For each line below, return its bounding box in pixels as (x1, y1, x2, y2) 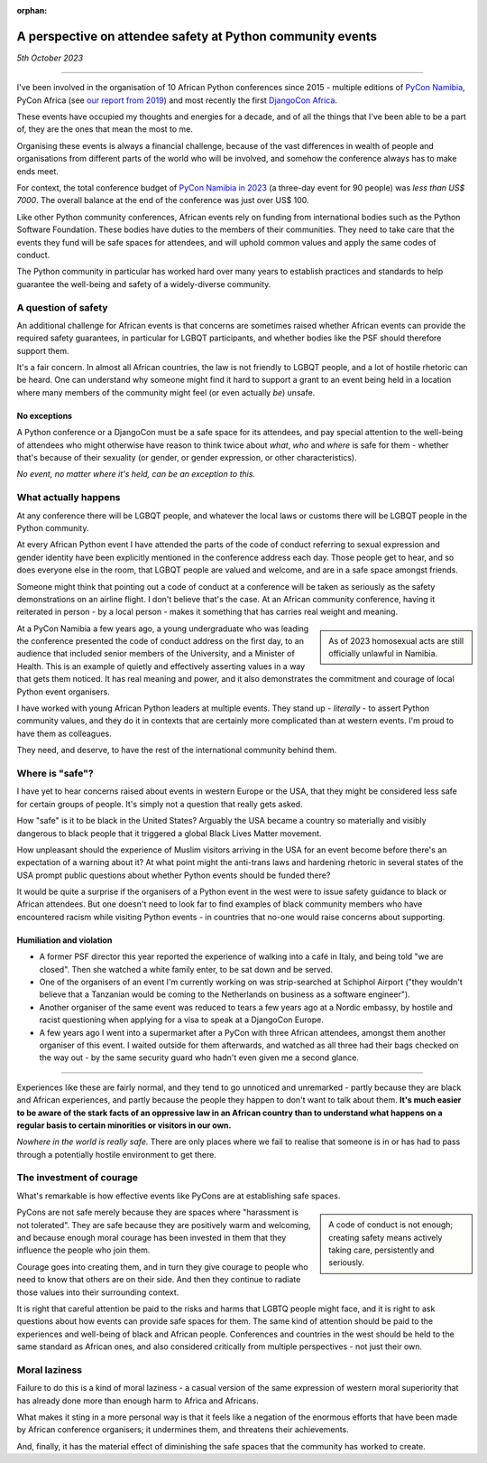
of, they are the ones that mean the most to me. (16, 124, 194, 135)
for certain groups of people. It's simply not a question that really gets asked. (16, 798, 303, 809)
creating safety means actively (328, 1232, 443, 1243)
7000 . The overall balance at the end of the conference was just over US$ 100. (16, 195, 310, 206)
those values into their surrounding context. (16, 1287, 179, 1298)
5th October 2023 (16, 52, 84, 63)
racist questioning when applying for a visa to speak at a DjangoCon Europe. (39, 1014, 324, 1025)
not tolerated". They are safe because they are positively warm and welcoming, (16, 1219, 311, 1230)
